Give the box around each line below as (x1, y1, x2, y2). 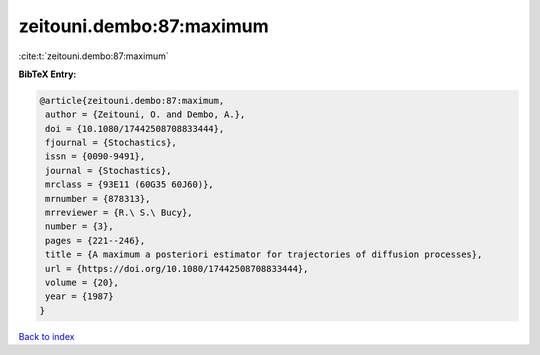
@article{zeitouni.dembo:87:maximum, (39, 95, 225, 106)
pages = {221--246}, (45, 235, 146, 246)
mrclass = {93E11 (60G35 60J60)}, (45, 179, 214, 190)
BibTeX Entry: (18, 68, 77, 80)
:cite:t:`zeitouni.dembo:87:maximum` (18, 50, 169, 62)
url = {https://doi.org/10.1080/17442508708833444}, (45, 263, 309, 274)
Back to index (18, 330, 75, 342)
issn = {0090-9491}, (45, 151, 146, 162)
